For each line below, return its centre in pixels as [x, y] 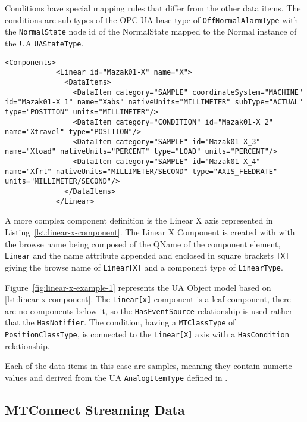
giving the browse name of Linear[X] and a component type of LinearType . [144, 267]
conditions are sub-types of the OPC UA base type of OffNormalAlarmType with [152, 19]
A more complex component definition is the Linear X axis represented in [139, 220]
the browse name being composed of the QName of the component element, [143, 243]
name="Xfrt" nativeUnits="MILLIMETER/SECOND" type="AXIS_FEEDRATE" [141, 171]
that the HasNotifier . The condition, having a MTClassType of [120, 322]
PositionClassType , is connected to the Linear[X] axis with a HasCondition [147, 334]
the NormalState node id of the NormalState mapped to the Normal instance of [151, 31]
